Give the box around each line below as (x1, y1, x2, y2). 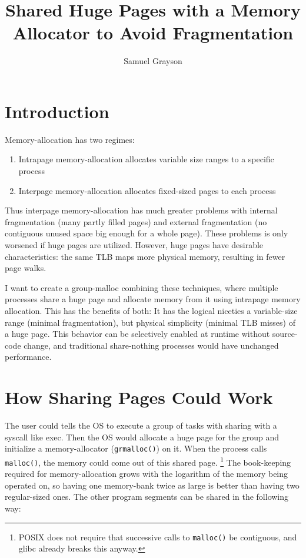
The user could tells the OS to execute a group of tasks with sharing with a (5, 419, 277, 432)
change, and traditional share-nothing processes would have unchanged (24, 339, 279, 351)
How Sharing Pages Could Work (5, 385, 273, 409)
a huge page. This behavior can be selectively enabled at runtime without (5, 328, 270, 340)
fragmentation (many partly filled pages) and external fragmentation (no (5, 215, 267, 228)
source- (272, 328, 298, 340)
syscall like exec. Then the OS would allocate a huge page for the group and (5, 430, 280, 443)
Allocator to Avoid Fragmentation (12, 21, 294, 45)
